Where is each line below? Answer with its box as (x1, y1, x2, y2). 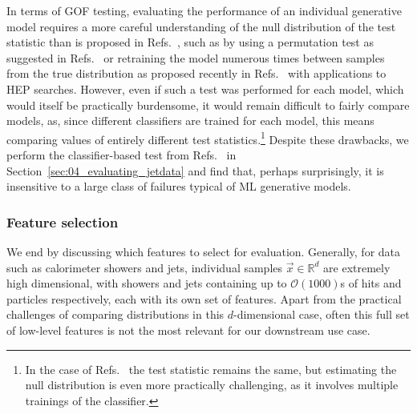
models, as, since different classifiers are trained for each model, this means (6, 112, 374, 129)
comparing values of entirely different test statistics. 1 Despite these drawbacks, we (6, 128, 409, 147)
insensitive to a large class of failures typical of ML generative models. (6, 178, 351, 195)
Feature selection (6, 211, 119, 231)
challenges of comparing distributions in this (6, 306, 225, 323)
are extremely (323, 259, 391, 275)
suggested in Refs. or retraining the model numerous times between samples (6, 49, 385, 66)
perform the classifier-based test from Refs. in (6, 147, 237, 163)
